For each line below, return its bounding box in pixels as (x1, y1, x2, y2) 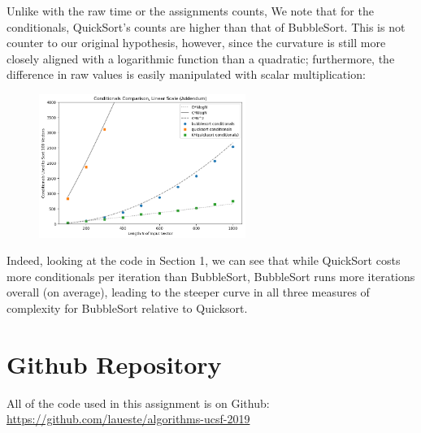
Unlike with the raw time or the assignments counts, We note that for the (7, 2, 374, 19)
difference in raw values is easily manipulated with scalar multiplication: (7, 66, 366, 83)
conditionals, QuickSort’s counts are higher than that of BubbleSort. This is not (7, 18, 406, 35)
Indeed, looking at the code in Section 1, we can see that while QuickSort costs (7, 252, 401, 269)
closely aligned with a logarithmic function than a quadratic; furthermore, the (7, 50, 395, 67)
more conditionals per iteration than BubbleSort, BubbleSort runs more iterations (7, 267, 415, 284)
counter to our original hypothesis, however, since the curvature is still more (7, 34, 386, 51)
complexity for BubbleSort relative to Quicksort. (7, 299, 248, 316)
